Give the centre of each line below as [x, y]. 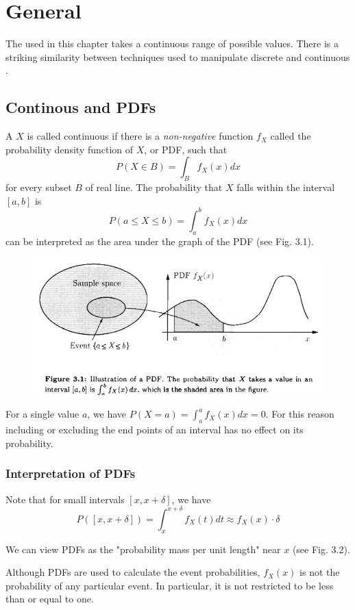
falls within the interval [286, 187]
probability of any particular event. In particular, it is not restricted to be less [170, 585]
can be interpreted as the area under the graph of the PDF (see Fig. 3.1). [160, 241]
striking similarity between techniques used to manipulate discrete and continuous [178, 56]
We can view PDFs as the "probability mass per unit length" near [143, 549]
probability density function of [70, 149]
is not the [320, 572]
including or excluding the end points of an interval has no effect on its [155, 430]
